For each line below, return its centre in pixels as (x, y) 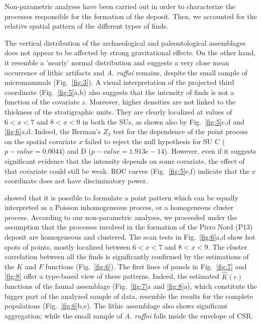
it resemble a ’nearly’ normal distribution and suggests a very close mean (117, 62)
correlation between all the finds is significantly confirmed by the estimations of (127, 256)
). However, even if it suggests (210, 151)
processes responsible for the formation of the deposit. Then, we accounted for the (131, 16)
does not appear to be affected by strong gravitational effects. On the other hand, (130, 52)
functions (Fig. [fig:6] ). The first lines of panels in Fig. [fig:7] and (146, 266)
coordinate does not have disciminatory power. (76, 181)
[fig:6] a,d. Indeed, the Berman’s (53, 131)
